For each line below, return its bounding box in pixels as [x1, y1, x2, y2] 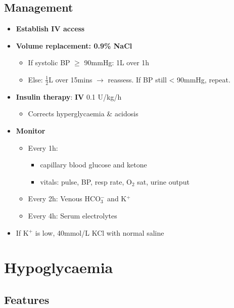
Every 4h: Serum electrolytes [28, 210, 117, 221]
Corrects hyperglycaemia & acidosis [28, 108, 138, 119]
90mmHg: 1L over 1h [84, 57, 150, 68]
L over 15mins [49, 74, 92, 84]
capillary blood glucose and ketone [40, 159, 147, 170]
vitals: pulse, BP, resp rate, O [40, 176, 132, 187]
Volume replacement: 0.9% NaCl [16, 40, 132, 51]
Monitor [16, 125, 45, 136]
